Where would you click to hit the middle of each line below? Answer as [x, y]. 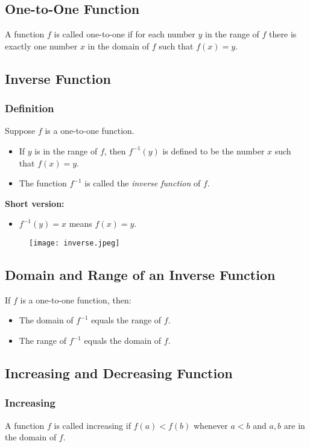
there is [283, 34]
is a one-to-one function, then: [76, 300]
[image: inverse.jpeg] [74, 243]
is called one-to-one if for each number [125, 34]
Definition [30, 108]
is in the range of [66, 151]
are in [294, 425]
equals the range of [126, 320]
